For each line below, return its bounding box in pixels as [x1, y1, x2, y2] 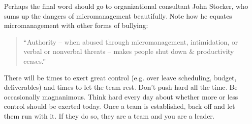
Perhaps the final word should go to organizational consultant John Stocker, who [4, 1, 248, 11]
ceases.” [23, 55, 46, 66]
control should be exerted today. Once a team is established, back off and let [4, 101, 235, 111]
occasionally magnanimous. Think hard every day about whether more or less [4, 91, 238, 101]
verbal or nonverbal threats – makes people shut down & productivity [23, 46, 234, 56]
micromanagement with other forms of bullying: [4, 20, 148, 30]
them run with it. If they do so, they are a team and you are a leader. [4, 110, 215, 121]
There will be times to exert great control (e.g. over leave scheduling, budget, [4, 72, 237, 82]
